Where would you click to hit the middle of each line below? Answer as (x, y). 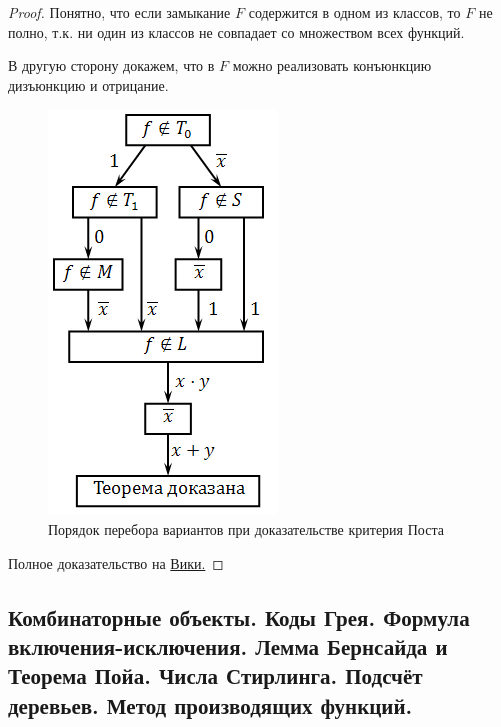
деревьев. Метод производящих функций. (210, 704)
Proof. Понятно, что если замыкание (119, 12)
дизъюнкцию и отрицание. (88, 84)
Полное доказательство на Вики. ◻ (116, 562)
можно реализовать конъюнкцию (332, 65)
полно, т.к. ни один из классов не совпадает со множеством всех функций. (236, 31)
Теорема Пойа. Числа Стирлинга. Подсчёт (215, 675)
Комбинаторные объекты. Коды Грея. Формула (239, 616)
